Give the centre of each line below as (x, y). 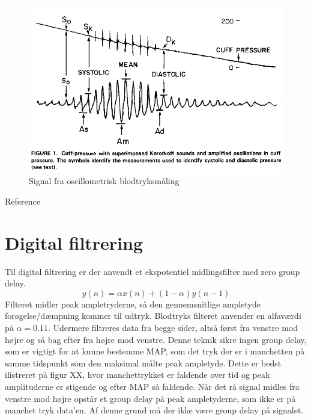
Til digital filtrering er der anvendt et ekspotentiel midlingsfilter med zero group (152, 271)
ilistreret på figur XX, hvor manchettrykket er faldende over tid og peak (137, 375)
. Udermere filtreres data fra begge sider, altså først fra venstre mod (173, 327)
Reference (23, 201)
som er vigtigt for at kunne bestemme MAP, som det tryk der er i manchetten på (155, 351)
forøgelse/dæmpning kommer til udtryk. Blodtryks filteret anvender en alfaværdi (153, 316)
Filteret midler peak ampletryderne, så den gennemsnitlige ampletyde (133, 304)
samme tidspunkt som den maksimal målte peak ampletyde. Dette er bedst (143, 363)
